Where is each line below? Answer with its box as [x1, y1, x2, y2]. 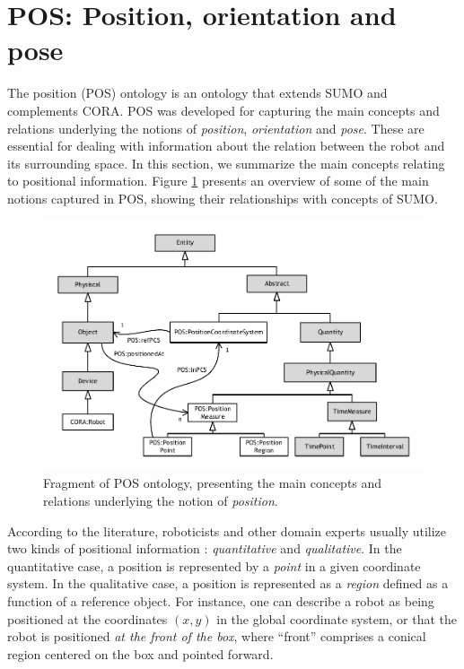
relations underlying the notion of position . [43, 491, 278, 509]
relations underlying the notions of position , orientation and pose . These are [7, 118, 425, 137]
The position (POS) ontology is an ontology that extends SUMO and [7, 83, 388, 102]
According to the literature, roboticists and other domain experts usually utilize [7, 521, 447, 540]
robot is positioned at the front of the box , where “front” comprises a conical [7, 627, 426, 646]
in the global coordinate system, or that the [216, 609, 458, 628]
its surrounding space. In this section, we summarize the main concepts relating [7, 153, 445, 172]
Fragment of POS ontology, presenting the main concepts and [43, 474, 382, 492]
